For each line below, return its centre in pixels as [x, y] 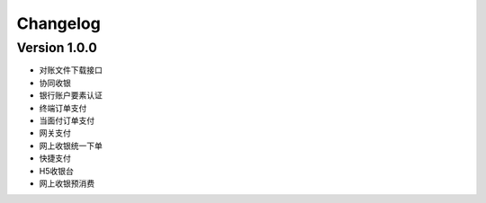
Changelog [58, 23]
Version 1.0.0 [57, 48]
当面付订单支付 [67, 120]
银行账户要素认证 [71, 95]
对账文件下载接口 [71, 70]
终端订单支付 [63, 108]
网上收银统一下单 [71, 146]
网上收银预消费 [67, 183]
